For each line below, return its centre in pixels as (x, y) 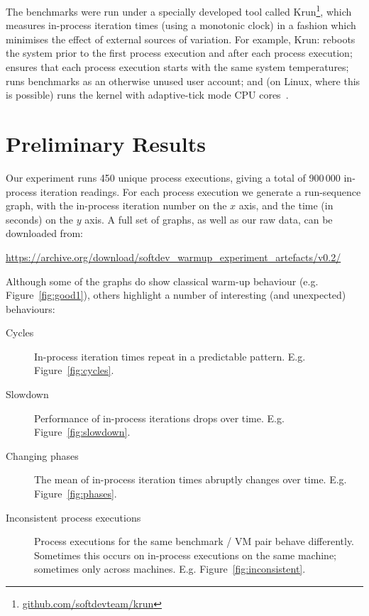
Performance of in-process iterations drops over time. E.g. (159, 418)
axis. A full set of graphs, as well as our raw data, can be (209, 219)
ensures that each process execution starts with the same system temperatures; (177, 67)
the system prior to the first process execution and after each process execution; (179, 53)
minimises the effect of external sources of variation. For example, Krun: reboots (181, 39)
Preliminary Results (106, 143)
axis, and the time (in (286, 205)
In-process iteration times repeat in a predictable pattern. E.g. (170, 356)
